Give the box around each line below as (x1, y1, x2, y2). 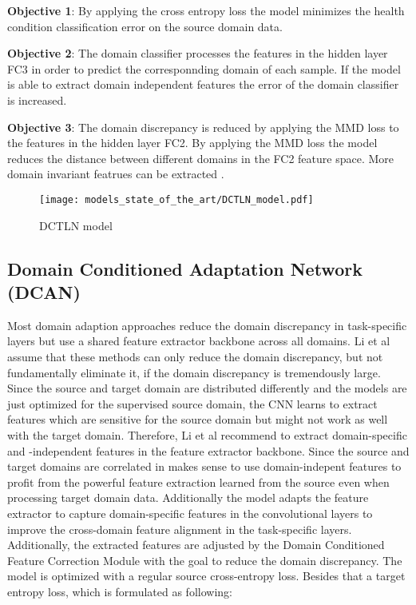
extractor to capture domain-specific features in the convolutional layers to (7, 504, 373, 521)
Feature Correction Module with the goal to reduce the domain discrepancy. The (7, 551, 402, 568)
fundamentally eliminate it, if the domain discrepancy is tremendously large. (7, 364, 381, 380)
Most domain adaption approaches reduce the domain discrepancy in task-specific (7, 316, 407, 333)
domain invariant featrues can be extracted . (7, 165, 224, 182)
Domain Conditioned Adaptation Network (7, 256, 363, 281)
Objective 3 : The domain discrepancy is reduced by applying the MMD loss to (7, 118, 399, 135)
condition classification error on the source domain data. (7, 18, 283, 34)
